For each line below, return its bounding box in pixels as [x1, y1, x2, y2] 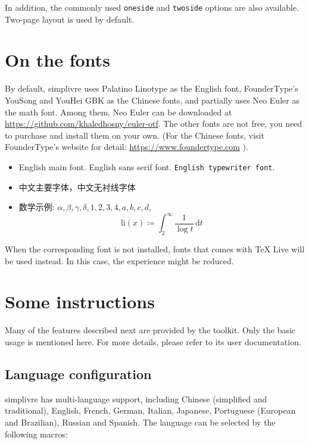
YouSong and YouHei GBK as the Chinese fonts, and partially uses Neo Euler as [5, 93, 299, 106]
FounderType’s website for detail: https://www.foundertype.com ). [5, 140, 248, 153]
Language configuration [5, 364, 152, 383]
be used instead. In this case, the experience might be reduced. [5, 254, 234, 267]
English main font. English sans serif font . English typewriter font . [18, 160, 275, 173]
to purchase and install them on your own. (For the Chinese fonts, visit [5, 129, 264, 141]
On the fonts [5, 48, 110, 72]
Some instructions [5, 289, 155, 314]
